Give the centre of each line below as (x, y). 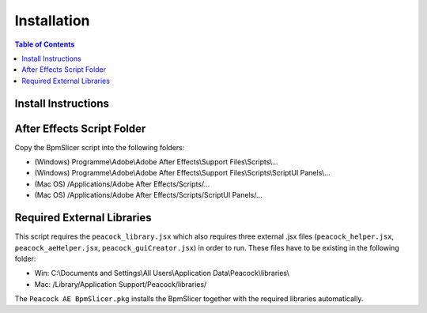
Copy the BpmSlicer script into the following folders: (100, 147)
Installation (52, 21)
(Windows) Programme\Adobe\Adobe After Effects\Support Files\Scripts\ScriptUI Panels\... (183, 173)
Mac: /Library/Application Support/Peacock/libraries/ (121, 284)
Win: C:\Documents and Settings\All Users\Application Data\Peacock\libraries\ (162, 273)
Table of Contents (45, 44)
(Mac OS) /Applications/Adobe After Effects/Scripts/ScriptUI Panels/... (148, 195)
